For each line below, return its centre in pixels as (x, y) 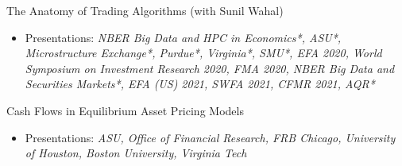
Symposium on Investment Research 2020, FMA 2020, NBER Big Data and (210, 68)
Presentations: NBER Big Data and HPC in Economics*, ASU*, (183, 37)
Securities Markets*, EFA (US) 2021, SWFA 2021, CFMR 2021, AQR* (200, 84)
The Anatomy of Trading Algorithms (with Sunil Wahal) (145, 10)
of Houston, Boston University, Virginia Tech (136, 153)
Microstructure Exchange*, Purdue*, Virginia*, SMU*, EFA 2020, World (203, 53)
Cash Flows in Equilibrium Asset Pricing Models (125, 110)
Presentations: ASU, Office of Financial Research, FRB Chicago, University (210, 137)
